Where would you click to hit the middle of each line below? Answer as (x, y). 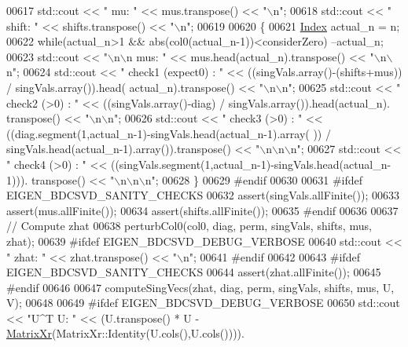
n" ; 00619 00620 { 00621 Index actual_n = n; (290, 26)
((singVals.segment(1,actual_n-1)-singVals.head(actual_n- (251, 164)
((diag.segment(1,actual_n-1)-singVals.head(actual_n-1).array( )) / (169, 133)
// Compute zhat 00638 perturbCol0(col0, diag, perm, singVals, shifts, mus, (189, 226)
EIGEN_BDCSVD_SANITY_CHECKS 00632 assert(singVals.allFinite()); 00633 (203, 195)
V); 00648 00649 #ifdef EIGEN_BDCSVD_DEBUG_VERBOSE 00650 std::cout (203, 303)
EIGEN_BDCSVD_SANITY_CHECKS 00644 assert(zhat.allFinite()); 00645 (194, 272)
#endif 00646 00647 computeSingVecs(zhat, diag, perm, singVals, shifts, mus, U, (200, 287)
